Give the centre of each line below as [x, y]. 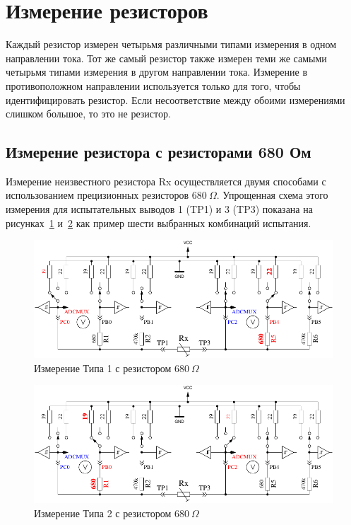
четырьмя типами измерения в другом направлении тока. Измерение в [156, 72]
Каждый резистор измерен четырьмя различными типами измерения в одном [171, 44]
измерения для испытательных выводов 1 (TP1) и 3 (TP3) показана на [159, 209]
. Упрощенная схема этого [272, 195]
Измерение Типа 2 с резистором [103, 513]
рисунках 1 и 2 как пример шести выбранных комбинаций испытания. [159, 223]
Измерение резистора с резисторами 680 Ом [159, 152]
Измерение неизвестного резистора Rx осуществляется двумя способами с [166, 181]
